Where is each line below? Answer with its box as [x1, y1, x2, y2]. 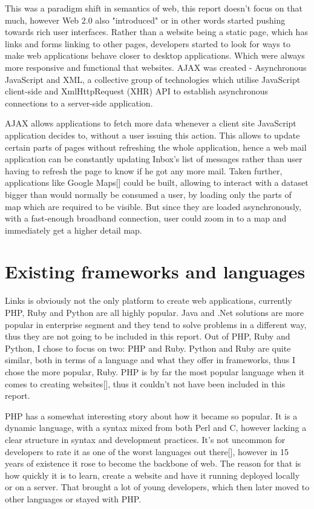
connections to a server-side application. [5, 96, 153, 109]
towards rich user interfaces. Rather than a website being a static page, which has [5, 25, 308, 38]
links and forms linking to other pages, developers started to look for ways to [5, 37, 290, 50]
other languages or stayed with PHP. [5, 492, 142, 505]
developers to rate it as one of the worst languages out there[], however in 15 [5, 445, 289, 458]
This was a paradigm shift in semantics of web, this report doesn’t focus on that [5, 2, 303, 14]
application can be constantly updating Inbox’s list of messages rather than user [5, 153, 303, 165]
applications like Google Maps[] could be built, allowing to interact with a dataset [5, 176, 309, 189]
